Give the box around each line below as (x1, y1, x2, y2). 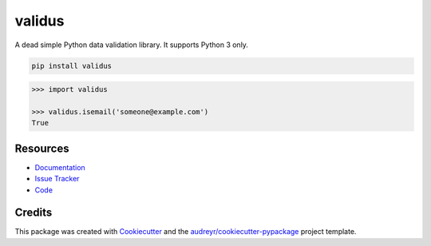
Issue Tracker (34, 174, 80, 184)
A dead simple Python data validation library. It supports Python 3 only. (14, 40, 249, 50)
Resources (14, 141, 69, 155)
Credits (14, 206, 53, 220)
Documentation (34, 162, 85, 172)
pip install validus (31, 61, 112, 70)
